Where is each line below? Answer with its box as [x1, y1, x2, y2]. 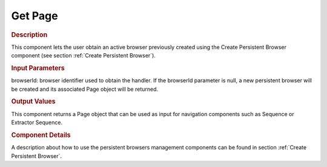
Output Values [11, 97, 56, 106]
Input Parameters [11, 64, 65, 72]
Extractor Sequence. [11, 119, 63, 126]
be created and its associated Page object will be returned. [11, 85, 159, 93]
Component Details [11, 131, 71, 139]
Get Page [11, 9, 58, 22]
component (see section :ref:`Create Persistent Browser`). [11, 52, 156, 59]
